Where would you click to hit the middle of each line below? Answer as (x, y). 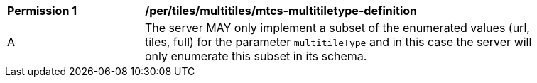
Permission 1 (42, 11)
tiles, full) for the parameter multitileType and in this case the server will (338, 42)
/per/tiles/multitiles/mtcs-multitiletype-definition (281, 11)
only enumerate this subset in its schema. (256, 56)
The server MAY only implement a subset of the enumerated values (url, (337, 28)
